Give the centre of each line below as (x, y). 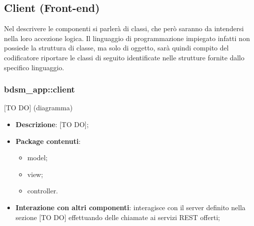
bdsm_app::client (39, 89)
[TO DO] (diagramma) (38, 108)
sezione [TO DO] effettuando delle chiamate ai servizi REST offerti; (118, 217)
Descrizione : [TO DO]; (52, 124)
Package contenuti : (48, 141)
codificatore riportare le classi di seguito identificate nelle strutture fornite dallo (124, 57)
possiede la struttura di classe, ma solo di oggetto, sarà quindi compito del (116, 48)
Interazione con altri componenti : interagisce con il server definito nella (130, 207)
